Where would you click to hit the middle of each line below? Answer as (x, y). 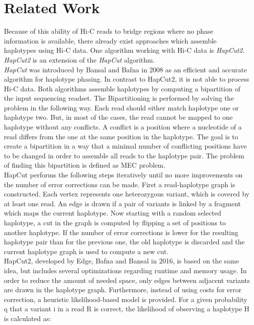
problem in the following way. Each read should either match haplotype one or (121, 107)
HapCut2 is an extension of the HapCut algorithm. (79, 59)
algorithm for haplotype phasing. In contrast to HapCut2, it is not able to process (127, 79)
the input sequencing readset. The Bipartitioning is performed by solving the (119, 98)
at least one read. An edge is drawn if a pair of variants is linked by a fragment (123, 203)
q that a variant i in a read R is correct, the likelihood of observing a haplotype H (127, 309)
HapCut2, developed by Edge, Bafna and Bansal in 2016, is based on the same (122, 261)
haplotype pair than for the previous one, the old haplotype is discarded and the (124, 242)
